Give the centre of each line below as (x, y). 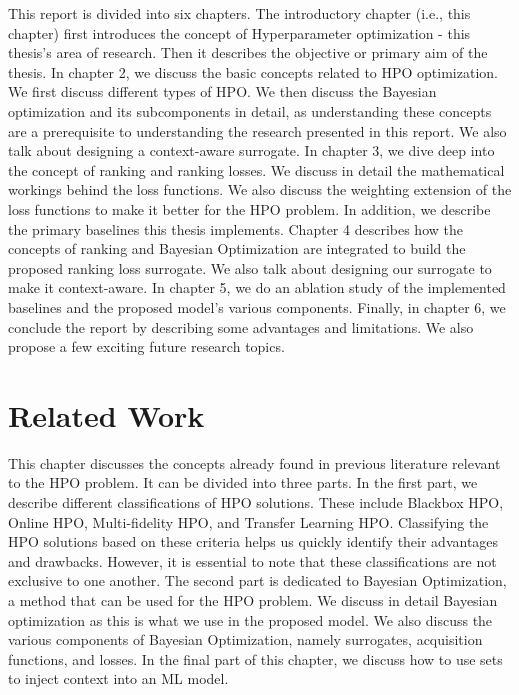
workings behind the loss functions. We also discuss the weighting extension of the (260, 189)
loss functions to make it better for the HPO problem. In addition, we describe (249, 208)
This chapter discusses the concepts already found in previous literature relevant (254, 462)
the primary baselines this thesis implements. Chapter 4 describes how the (235, 228)
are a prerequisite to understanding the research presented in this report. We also (257, 130)
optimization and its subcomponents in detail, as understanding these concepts (250, 110)
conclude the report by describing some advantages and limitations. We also (241, 326)
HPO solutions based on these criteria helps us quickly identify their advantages (253, 541)
